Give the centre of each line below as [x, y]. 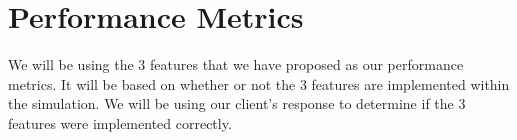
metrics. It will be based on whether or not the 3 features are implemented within [259, 83]
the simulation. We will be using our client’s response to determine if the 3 [237, 103]
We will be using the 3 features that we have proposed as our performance [236, 64]
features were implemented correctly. [120, 122]
